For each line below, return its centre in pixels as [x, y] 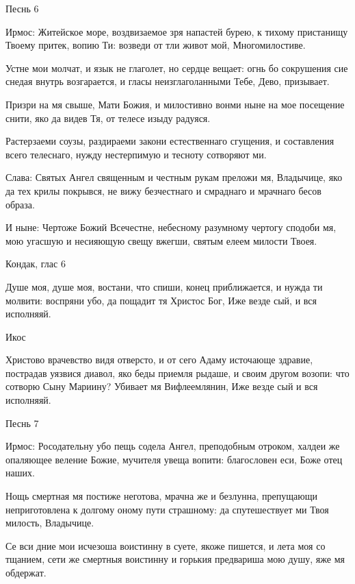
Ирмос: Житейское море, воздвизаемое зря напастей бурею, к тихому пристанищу [177, 31]
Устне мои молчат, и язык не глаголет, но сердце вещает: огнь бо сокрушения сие [177, 68]
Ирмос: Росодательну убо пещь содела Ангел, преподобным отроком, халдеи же [173, 446]
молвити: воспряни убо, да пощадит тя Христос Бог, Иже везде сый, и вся [161, 300]
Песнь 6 [22, 8]
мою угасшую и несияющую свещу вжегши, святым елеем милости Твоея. [161, 240]
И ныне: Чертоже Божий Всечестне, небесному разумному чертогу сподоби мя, [171, 227]
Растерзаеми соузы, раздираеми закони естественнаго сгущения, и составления [170, 141]
